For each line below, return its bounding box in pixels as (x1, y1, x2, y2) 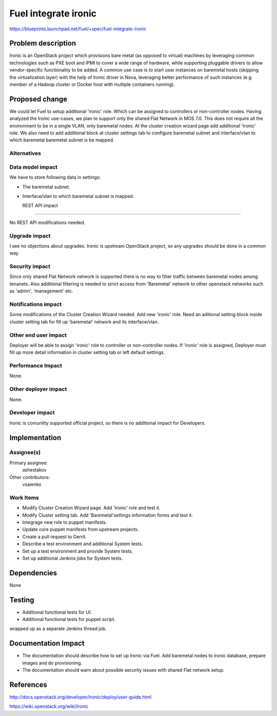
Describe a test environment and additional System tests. (22, 541, 143, 547)
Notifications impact (9, 301, 62, 308)
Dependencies (9, 568, 57, 577)
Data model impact (9, 163, 58, 171)
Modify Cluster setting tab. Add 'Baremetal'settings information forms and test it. (22, 512, 193, 518)
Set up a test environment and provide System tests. (22, 548, 133, 554)
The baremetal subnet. (22, 183, 70, 190)
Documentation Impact (9, 639, 85, 648)
